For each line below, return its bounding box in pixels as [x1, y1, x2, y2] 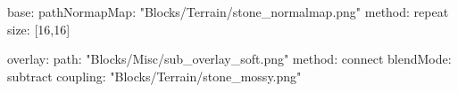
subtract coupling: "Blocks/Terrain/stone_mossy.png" [7, 66, 302, 85]
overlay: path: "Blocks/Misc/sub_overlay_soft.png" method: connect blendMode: [7, 50, 452, 68]
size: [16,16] [7, 19, 71, 38]
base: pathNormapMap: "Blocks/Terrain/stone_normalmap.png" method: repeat [7, 3, 449, 20]
